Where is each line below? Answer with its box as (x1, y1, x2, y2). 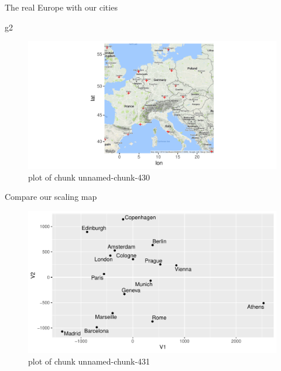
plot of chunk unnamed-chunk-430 (28, 171, 150, 183)
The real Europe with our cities (5, 1, 118, 13)
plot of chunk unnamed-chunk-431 (28, 355, 150, 367)
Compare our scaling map (5, 190, 97, 203)
